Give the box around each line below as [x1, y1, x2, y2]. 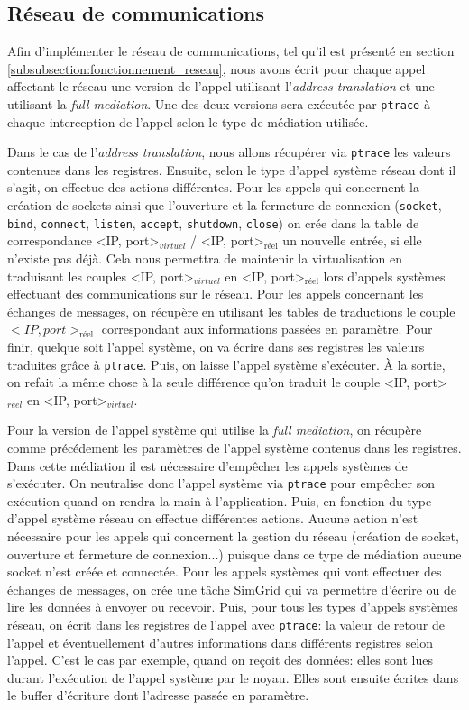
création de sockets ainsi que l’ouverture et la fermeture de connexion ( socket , [7, 196, 442, 215]
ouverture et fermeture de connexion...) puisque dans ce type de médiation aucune [7, 544, 462, 563]
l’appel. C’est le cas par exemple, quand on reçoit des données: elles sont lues [7, 650, 433, 669]
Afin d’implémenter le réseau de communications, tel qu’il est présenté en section [7, 41, 455, 60]
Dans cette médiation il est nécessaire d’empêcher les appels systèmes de [7, 456, 408, 475]
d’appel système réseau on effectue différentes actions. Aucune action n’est [7, 509, 418, 528]
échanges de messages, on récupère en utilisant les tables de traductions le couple [7, 301, 455, 320]
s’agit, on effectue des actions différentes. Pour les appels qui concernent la [7, 178, 419, 197]
